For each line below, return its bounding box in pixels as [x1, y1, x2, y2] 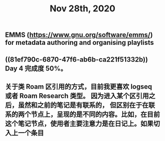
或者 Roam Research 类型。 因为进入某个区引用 [5, 92, 149, 100]
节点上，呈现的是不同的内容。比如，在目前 [30, 110, 160, 118]
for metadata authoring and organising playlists [5, 38, 154, 47]
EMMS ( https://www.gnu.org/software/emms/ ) [5, 31, 153, 39]
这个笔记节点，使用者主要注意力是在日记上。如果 [5, 119, 154, 128]
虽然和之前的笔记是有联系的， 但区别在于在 [18, 101, 149, 109]
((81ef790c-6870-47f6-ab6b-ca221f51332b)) [5, 55, 148, 64]
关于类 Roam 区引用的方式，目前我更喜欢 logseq [5, 82, 152, 91]
